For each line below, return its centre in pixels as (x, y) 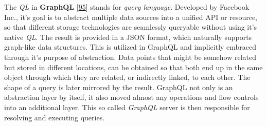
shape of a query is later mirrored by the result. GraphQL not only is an (119, 87)
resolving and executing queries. (55, 117)
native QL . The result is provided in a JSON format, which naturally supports (128, 37)
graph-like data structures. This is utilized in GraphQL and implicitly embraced (130, 47)
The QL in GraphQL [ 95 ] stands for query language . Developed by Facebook (127, 7)
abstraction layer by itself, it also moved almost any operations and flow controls (131, 97)
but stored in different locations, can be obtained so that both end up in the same (133, 67)
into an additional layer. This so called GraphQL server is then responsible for (127, 107)
